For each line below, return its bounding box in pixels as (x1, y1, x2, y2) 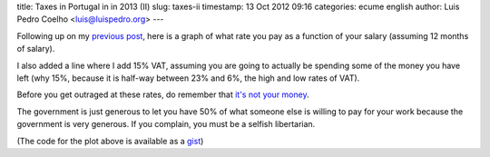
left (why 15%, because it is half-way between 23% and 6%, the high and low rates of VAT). (16, 73, 360, 83)
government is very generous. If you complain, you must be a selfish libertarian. (16, 119, 316, 130)
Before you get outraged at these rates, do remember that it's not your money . (16, 89, 309, 100)
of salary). (16, 44, 55, 54)
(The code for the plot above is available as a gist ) (16, 135, 204, 146)
